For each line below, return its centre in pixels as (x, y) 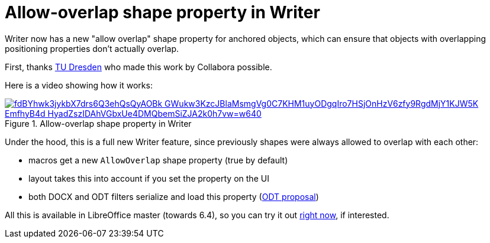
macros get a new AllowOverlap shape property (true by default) (158, 160)
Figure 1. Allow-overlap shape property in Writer (98, 123)
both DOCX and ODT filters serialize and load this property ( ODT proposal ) (174, 196)
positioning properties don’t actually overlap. (92, 48)
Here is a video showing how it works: (79, 85)
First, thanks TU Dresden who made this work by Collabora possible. (138, 67)
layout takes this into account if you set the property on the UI (149, 178)
